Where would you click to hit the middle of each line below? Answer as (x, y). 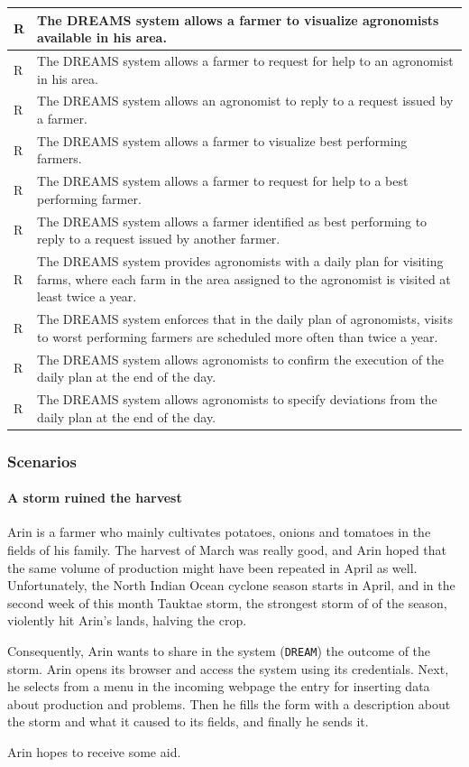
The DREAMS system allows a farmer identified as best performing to (232, 221)
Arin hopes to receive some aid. (94, 751)
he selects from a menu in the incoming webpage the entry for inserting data (219, 686)
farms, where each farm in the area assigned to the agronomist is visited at (244, 278)
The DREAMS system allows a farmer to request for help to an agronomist (245, 60)
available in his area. (102, 37)
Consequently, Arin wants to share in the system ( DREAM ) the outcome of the (219, 650)
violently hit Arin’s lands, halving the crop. (127, 620)
